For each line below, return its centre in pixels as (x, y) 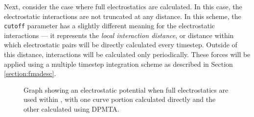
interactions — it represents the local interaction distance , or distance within (119, 35)
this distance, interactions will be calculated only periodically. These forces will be (127, 54)
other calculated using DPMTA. (71, 109)
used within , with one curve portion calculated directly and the (120, 99)
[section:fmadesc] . (30, 73)
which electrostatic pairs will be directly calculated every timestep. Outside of (121, 45)
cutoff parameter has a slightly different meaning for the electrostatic (110, 26)
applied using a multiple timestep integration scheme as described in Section (118, 64)
